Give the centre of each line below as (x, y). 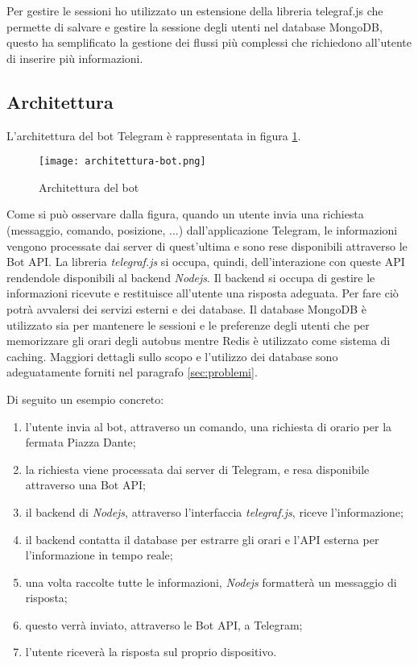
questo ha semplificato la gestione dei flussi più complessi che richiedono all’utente (209, 42)
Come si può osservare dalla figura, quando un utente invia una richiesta (185, 214)
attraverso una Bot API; (85, 485)
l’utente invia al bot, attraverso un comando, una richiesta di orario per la (209, 426)
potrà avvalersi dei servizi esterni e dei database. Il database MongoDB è (186, 308)
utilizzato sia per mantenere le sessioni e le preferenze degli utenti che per (188, 324)
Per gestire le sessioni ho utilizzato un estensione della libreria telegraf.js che (195, 10)
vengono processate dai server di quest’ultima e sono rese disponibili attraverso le (207, 245)
